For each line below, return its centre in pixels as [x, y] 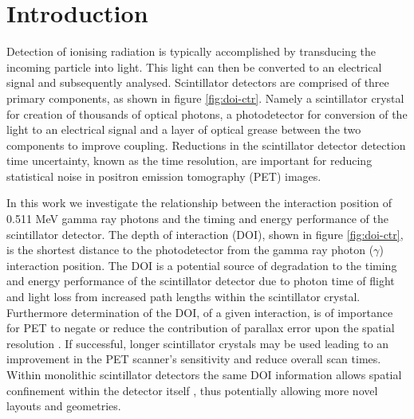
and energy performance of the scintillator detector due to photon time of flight [201, 281]
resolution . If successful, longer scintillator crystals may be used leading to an [198, 343]
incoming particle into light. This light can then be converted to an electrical [194, 67]
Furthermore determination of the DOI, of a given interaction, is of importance [200, 312]
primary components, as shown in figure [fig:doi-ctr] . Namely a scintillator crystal [205, 98]
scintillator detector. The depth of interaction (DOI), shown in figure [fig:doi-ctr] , [205, 234]
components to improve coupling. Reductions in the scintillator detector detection [206, 145]
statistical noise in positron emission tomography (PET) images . [164, 176]
